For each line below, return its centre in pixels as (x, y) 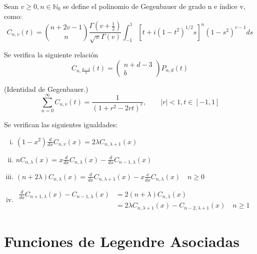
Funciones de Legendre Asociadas (122, 241)
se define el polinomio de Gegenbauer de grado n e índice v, (154, 6)
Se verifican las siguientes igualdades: (61, 124)
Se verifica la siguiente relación (51, 54)
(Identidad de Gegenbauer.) (46, 89)
